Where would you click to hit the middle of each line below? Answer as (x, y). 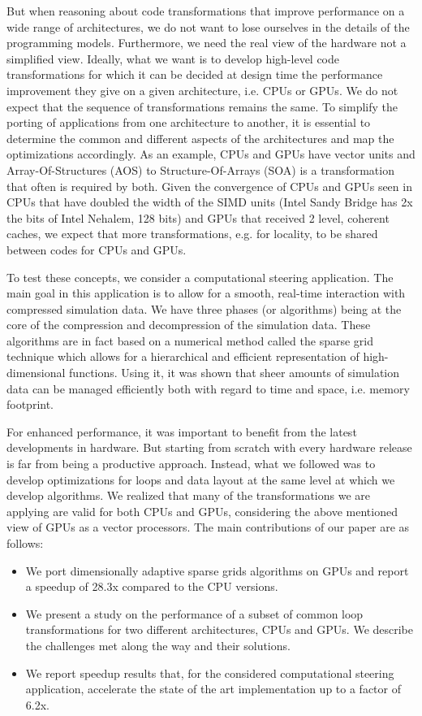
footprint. (30, 404)
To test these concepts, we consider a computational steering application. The (200, 277)
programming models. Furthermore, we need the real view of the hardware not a (207, 43)
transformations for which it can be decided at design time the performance (195, 74)
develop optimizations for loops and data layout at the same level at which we (201, 479)
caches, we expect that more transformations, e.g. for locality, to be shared (192, 234)
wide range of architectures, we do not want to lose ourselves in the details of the (208, 26)
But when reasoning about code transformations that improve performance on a (206, 11)
